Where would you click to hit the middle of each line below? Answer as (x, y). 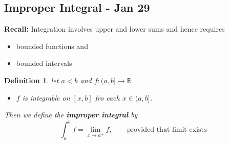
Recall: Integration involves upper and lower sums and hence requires (114, 29)
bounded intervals (44, 63)
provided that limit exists (167, 130)
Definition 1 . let (32, 80)
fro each (107, 97)
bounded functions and (52, 46)
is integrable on (46, 97)
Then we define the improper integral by (71, 115)
